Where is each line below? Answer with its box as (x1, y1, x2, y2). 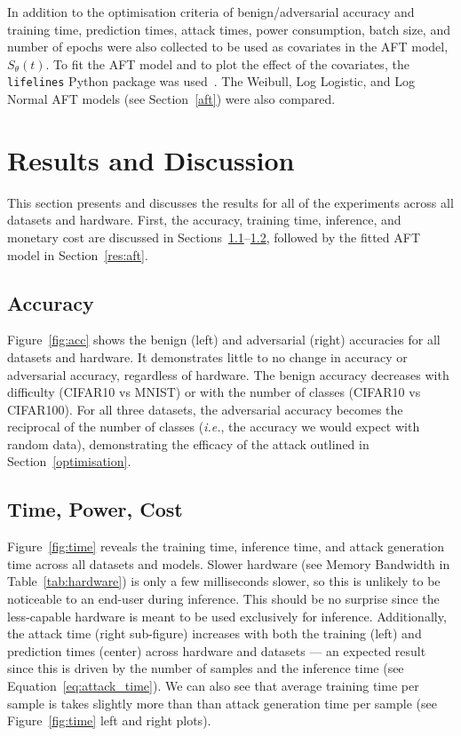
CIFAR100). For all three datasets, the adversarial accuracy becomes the (7, 400, 403, 418)
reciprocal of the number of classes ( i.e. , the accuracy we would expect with (7, 417, 420, 436)
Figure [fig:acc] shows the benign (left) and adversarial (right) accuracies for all (7, 330, 441, 349)
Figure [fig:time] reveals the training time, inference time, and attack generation (7, 537, 445, 556)
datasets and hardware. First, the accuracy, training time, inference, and (7, 210, 401, 229)
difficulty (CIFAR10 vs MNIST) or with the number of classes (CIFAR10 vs (7, 383, 421, 401)
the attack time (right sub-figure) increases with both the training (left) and (7, 624, 422, 643)
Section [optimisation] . (7, 452, 131, 471)
